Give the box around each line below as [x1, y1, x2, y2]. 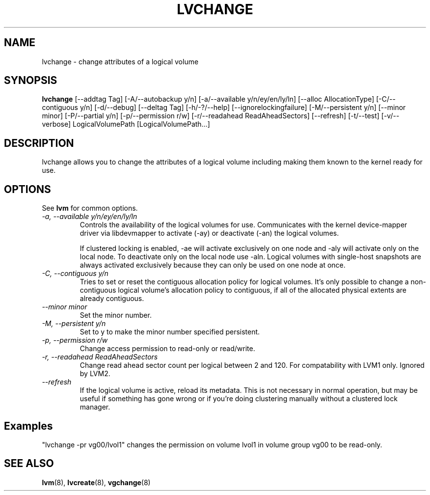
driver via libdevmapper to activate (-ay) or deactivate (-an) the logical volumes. [80, 229, 339, 238]
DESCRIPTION [4, 137, 74, 149]
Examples [4, 419, 53, 432]
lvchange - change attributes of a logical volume [42, 57, 199, 66]
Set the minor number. [80, 311, 152, 320]
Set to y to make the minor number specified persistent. [80, 328, 260, 336]
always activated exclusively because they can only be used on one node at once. [80, 261, 346, 270]
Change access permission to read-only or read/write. [80, 344, 255, 353]
